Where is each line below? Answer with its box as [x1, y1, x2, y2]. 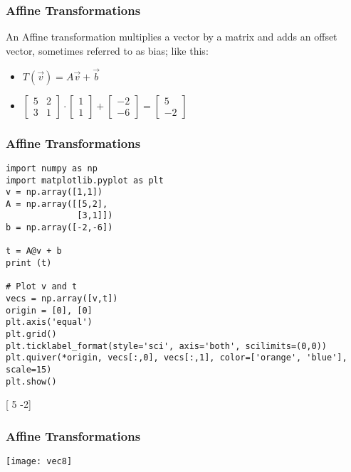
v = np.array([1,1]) [6, 187, 103, 198]
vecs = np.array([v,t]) [6, 294, 118, 304]
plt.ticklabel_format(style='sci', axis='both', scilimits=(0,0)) [6, 340, 328, 351]
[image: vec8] [6, 456, 73, 467]
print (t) [6, 258, 52, 269]
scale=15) [6, 365, 52, 375]
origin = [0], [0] [6, 305, 93, 316]
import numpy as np [6, 163, 98, 173]
